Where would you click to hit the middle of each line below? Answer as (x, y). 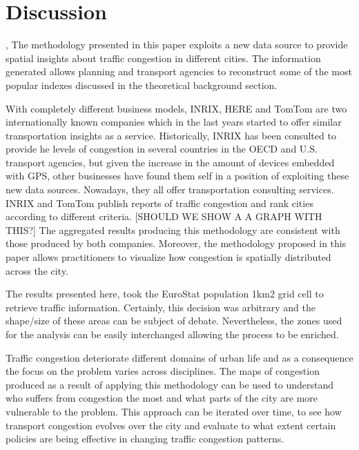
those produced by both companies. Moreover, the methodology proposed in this (176, 243)
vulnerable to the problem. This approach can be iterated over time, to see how (174, 411)
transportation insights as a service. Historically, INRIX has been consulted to (171, 135)
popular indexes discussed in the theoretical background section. (142, 85)
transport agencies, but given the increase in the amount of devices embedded (170, 162)
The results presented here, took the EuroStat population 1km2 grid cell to (165, 294)
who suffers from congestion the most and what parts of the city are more (162, 398)
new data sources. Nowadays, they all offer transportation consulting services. (170, 189)
